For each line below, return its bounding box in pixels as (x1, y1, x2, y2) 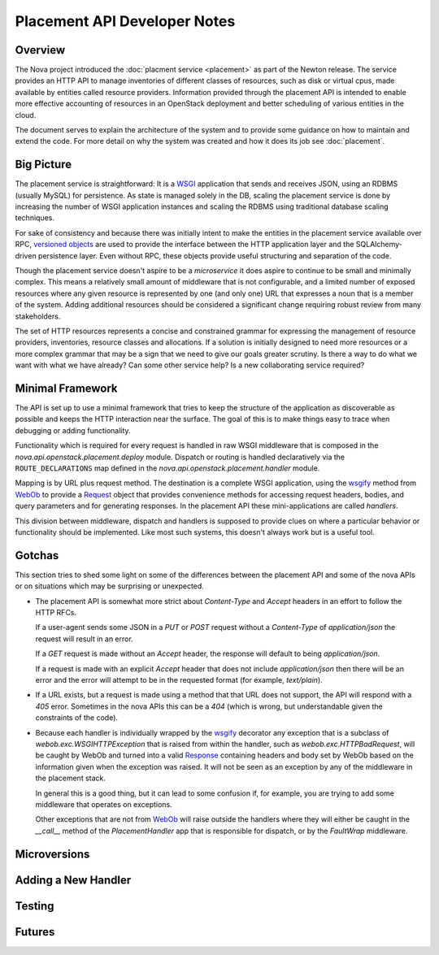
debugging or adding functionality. (15, 425, 131, 435)
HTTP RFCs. (35, 608, 77, 618)
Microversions (15, 847, 90, 861)
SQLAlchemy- (355, 240, 402, 250)
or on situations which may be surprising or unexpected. (15, 581, 205, 591)
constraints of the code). (35, 713, 118, 723)
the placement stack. (35, 773, 106, 784)
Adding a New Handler (15, 873, 132, 887)
